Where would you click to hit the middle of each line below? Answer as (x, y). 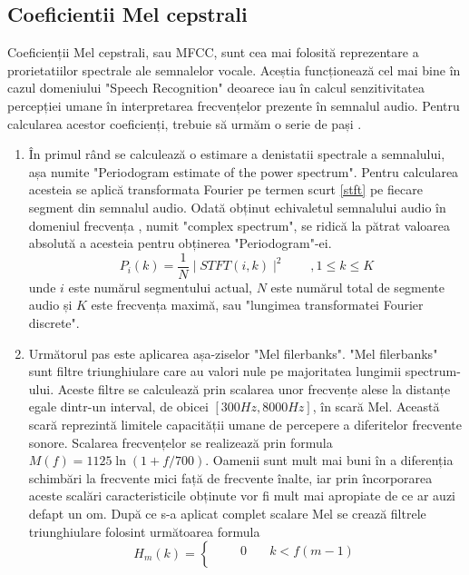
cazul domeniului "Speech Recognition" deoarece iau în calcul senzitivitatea (216, 88)
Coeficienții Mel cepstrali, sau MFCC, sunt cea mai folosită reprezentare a (213, 52)
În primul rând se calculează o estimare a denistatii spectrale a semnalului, (237, 154)
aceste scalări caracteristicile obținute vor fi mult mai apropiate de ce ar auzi (242, 496)
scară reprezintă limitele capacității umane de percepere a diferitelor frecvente (245, 424)
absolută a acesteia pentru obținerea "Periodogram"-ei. (180, 243)
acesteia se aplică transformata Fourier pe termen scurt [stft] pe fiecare (225, 189)
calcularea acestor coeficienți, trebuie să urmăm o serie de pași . (185, 123)
